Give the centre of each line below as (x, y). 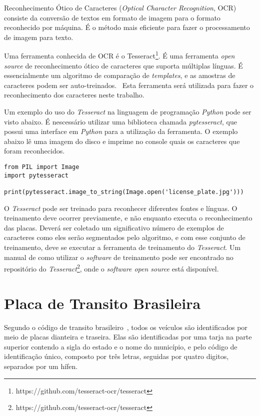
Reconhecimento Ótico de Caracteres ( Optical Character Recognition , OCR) (120, 7)
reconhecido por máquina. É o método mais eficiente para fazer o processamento (127, 27)
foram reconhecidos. (34, 151)
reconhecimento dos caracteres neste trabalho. (74, 95)
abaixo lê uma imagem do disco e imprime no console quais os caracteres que (122, 141)
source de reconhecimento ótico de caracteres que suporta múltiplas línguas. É (123, 65)
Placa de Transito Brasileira (102, 303)
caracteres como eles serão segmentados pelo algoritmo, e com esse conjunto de (125, 237)
